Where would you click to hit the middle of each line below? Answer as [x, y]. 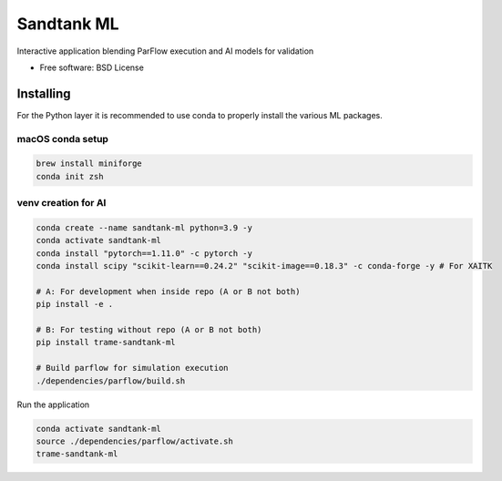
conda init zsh [70, 176]
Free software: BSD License [92, 67]
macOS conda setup [63, 138]
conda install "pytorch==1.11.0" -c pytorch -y [144, 253]
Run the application [53, 404]
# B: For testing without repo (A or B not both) [149, 330]
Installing [44, 93]
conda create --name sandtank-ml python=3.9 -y [144, 227]
